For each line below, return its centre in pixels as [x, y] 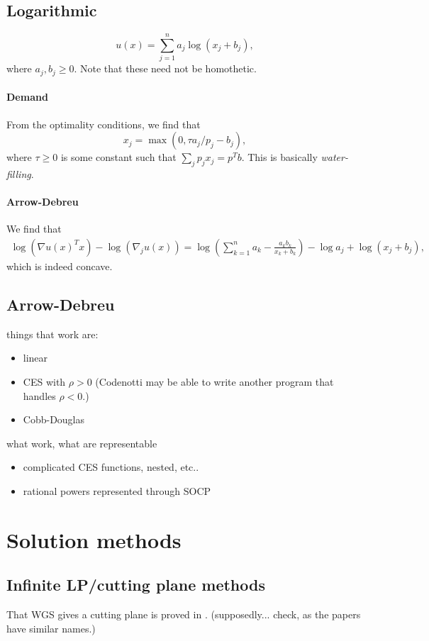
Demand [27, 97]
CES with [44, 381]
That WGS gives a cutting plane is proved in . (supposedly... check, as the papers [184, 614]
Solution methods [94, 539]
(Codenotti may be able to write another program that [214, 381]
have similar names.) [51, 628]
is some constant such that [118, 157]
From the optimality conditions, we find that [104, 124]
